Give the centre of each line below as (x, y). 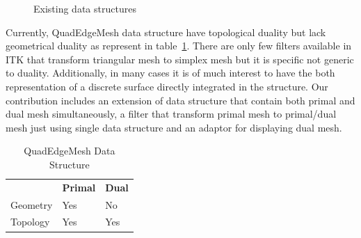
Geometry (32, 204)
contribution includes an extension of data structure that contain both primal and (180, 100)
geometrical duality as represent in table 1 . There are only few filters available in (179, 46)
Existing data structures (85, 8)
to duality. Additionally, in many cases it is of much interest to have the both (170, 73)
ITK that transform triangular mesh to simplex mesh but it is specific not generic (180, 59)
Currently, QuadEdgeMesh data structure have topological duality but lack (166, 32)
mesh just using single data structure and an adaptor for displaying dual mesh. (174, 127)
